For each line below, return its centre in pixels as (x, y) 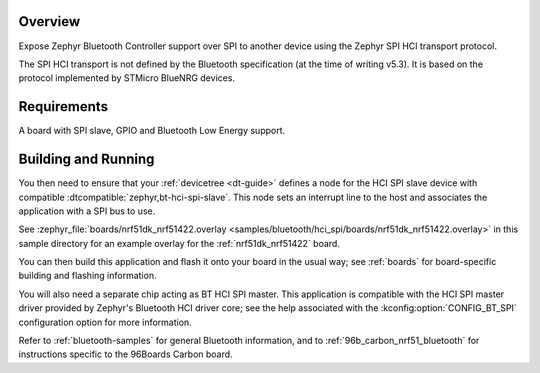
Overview (49, 21)
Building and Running (86, 159)
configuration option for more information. (105, 322)
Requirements (63, 106)
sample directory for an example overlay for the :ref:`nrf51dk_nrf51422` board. (179, 243)
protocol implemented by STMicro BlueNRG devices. (126, 78)
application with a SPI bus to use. (87, 211)
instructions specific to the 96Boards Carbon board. (126, 354)
